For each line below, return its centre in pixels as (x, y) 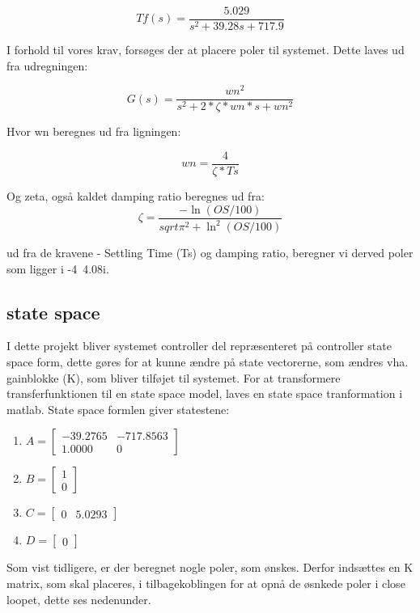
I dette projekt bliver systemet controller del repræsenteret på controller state (199, 346)
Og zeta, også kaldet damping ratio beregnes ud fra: (136, 196)
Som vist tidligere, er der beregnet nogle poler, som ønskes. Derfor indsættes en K (210, 567)
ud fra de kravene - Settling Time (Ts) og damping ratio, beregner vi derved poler (210, 253)
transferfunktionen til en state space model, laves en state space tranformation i (205, 393)
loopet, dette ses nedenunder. (79, 599)
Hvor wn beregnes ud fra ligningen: (94, 131)
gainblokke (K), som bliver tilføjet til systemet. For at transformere (174, 377)
